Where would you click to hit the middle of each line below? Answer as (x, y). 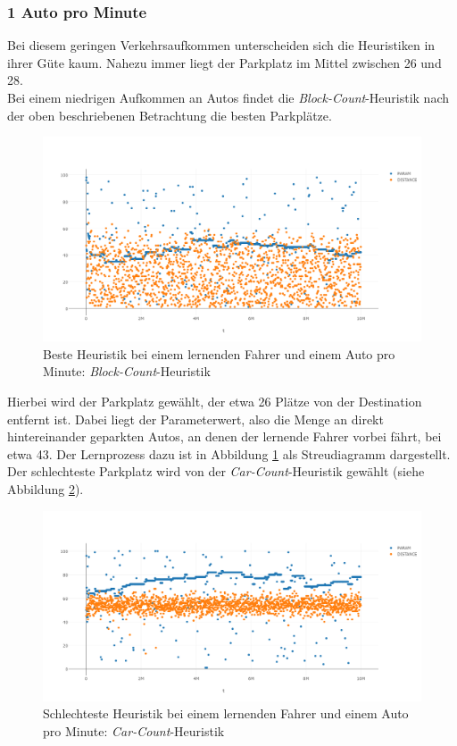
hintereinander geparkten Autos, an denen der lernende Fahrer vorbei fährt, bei (224, 436)
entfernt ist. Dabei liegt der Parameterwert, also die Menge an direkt (195, 419)
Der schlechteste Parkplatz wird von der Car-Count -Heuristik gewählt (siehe (216, 471)
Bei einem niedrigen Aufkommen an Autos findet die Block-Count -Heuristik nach (228, 97)
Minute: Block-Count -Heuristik (127, 371)
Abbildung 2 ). (46, 488)
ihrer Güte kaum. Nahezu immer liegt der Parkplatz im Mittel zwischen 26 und (224, 62)
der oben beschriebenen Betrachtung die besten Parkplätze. (170, 115)
